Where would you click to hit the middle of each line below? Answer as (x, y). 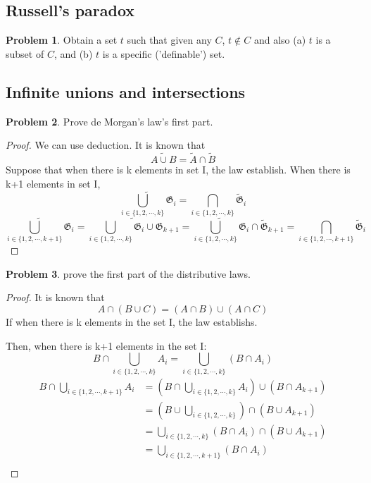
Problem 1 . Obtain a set (62, 40)
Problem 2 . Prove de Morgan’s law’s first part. (109, 121)
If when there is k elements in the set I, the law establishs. (132, 322)
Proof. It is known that (55, 297)
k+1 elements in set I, (53, 183)
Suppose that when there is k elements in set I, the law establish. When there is (178, 169)
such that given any (169, 40)
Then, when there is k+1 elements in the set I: (106, 345)
